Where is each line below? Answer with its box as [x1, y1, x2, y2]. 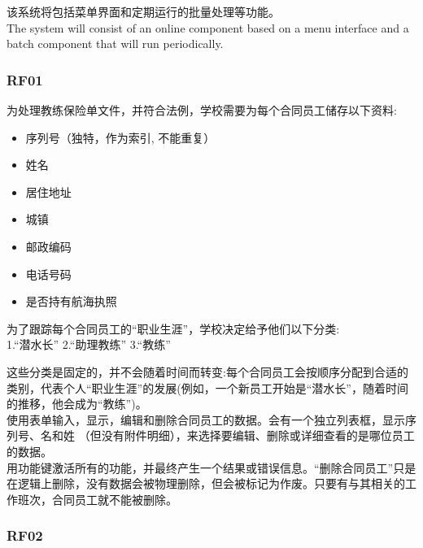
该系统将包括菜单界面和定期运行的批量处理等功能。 [7, 3, 280, 20]
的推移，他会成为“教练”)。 [7, 395, 147, 412]
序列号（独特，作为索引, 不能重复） [25, 128, 216, 146]
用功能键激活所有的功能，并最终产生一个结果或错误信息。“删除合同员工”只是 [7, 459, 416, 476]
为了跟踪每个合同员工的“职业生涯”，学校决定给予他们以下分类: [7, 320, 340, 337]
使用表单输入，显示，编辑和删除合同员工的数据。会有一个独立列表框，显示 [7, 411, 405, 428]
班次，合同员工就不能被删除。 [17, 490, 177, 507]
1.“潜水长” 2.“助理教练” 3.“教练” [7, 336, 171, 353]
